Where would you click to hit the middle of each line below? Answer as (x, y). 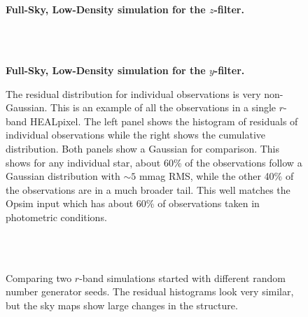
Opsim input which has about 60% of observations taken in (133, 203)
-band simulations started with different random (182, 277)
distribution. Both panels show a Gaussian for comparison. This (143, 148)
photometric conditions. (56, 217)
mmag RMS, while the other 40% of (216, 176)
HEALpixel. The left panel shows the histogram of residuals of (164, 121)
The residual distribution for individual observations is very (133, 93)
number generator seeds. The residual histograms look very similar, (150, 291)
